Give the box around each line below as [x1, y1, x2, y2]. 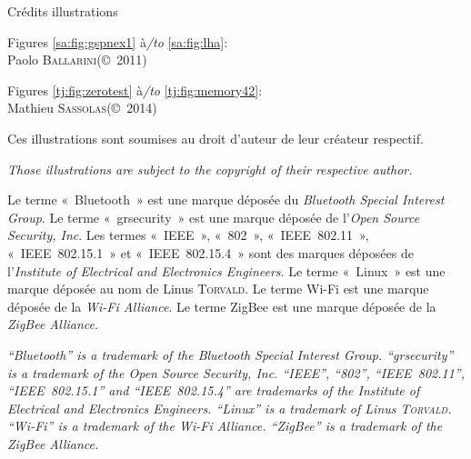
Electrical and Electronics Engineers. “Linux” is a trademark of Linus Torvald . [7, 398, 452, 417]
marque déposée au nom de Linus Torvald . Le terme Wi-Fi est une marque [7, 279, 429, 298]
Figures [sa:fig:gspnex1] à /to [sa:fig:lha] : [7, 32, 228, 51]
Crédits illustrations [7, 2, 118, 20]
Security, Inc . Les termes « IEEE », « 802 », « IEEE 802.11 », [7, 225, 369, 244]
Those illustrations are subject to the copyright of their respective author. [7, 159, 413, 178]
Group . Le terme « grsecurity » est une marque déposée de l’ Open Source [7, 207, 420, 226]
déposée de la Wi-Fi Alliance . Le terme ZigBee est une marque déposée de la [7, 296, 436, 315]
